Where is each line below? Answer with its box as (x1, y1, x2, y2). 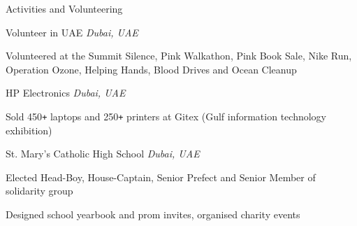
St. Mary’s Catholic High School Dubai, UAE (6, 146, 200, 161)
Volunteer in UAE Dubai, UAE (6, 24, 138, 39)
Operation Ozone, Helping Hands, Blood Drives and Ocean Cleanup (6, 62, 297, 76)
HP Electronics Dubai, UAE (6, 85, 126, 100)
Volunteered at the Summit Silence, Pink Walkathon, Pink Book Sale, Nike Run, (6, 48, 352, 63)
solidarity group (6, 183, 73, 198)
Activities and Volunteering (6, 1, 123, 15)
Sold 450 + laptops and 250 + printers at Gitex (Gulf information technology (6, 108, 326, 123)
